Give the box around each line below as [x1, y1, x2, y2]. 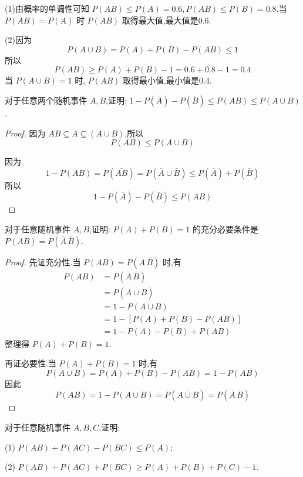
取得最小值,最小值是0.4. [122, 74, 212, 86]
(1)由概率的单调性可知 [5, 2, 89, 14]
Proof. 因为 [5, 126, 46, 139]
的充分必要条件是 [193, 222, 259, 235]
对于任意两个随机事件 [5, 94, 87, 106]
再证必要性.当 [5, 357, 56, 369]
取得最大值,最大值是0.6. [122, 14, 211, 26]
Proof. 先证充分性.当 [5, 255, 81, 268]
